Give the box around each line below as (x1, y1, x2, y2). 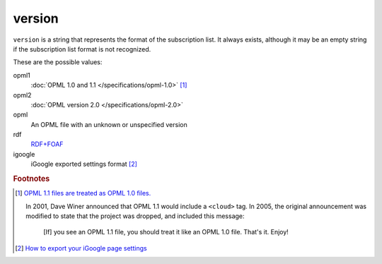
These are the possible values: (13, 58, 103, 66)
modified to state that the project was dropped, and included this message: (25, 212, 245, 220)
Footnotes (13, 174, 50, 184)
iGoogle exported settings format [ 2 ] (30, 160, 138, 169)
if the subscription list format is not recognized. (13, 44, 151, 53)
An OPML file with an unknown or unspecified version (30, 120, 187, 128)
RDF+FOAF (30, 140, 64, 148)
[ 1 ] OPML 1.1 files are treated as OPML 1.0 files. (15, 189, 151, 198)
